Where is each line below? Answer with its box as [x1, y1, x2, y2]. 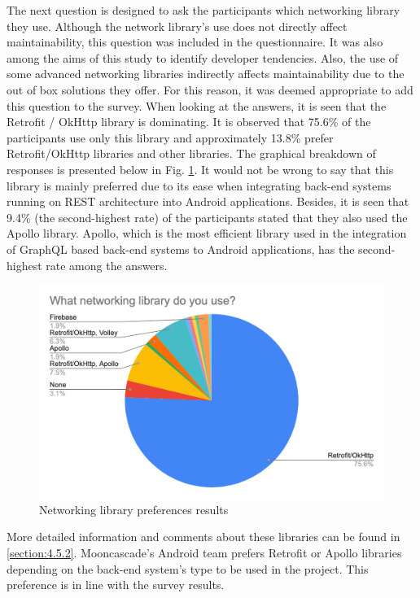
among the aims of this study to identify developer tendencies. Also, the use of [7, 49, 399, 66]
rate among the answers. [46, 256, 168, 273]
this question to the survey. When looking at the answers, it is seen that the [7, 97, 387, 114]
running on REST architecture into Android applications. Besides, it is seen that [7, 193, 409, 210]
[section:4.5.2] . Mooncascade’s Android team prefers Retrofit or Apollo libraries [7, 543, 402, 561]
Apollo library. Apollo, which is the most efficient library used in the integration [7, 225, 407, 242]
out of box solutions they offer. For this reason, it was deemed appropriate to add [7, 81, 413, 98]
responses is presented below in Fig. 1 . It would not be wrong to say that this [7, 160, 394, 177]
